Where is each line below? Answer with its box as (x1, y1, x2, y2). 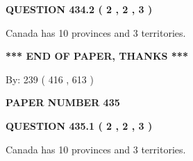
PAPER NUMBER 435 (6, 95, 120, 110)
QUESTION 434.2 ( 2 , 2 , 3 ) (6, 2, 153, 16)
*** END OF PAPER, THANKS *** (6, 49, 188, 63)
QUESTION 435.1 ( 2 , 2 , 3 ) (6, 118, 153, 133)
